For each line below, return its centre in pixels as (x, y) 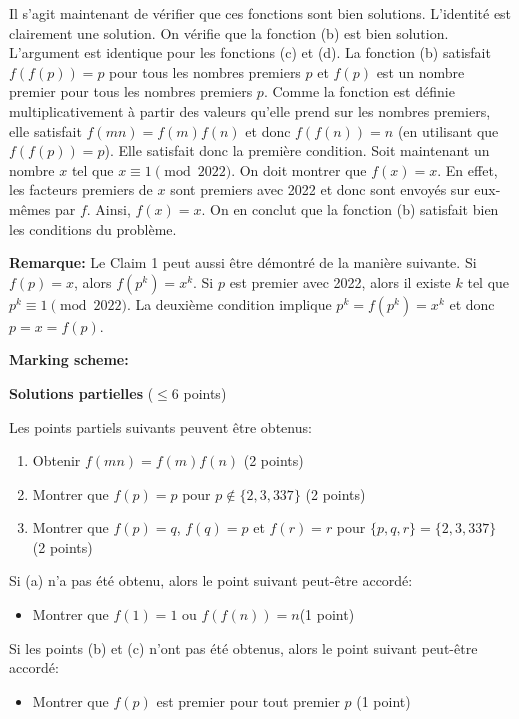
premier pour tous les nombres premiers (131, 91)
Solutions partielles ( (81, 392)
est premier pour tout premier (248, 700)
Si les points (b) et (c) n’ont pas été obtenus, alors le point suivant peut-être (243, 647)
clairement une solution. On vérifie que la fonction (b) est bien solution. (229, 32)
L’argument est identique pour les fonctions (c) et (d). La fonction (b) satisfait (250, 52)
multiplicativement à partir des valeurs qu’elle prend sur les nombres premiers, (250, 110)
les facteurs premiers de (81, 189)
